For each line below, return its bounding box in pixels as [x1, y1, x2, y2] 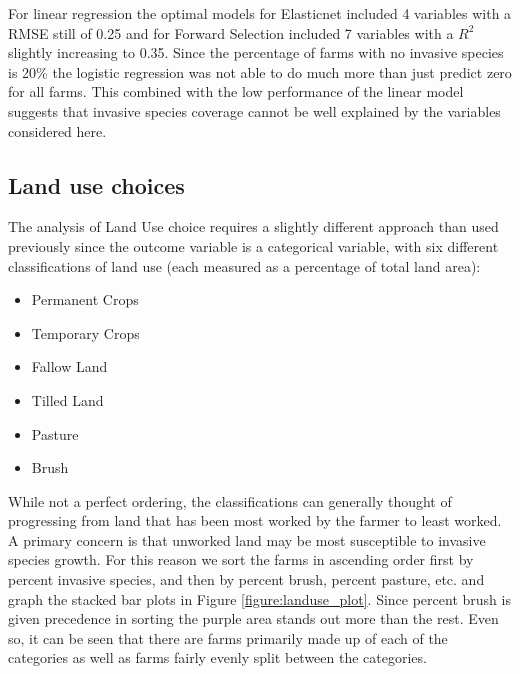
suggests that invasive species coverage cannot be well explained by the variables [8, 100, 501, 121]
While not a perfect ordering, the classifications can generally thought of [8, 490, 452, 511]
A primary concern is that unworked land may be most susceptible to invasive [8, 529, 486, 550]
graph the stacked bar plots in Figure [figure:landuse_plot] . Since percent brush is [8, 588, 511, 609]
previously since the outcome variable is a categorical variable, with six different [8, 235, 499, 256]
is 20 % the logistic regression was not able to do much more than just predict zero [8, 61, 512, 82]
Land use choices [8, 169, 185, 200]
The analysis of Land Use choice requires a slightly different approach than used [8, 216, 499, 237]
